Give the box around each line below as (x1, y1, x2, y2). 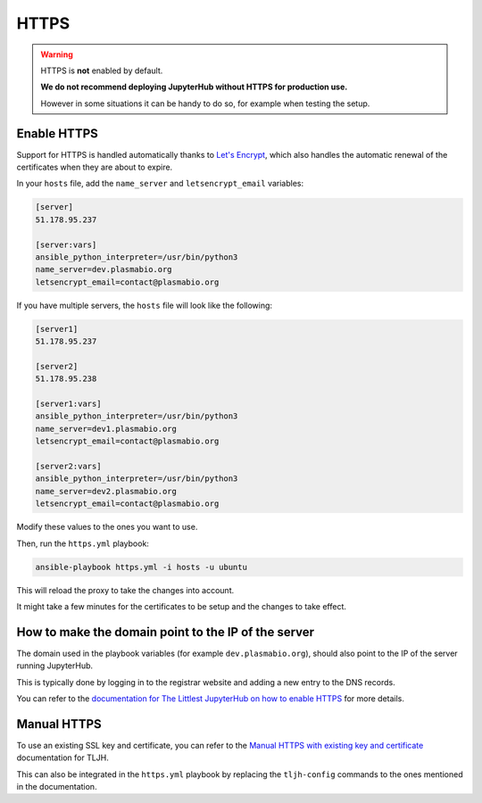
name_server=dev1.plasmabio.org (35, 424, 178, 434)
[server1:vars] (35, 399, 102, 410)
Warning (40, 49, 73, 60)
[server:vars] (35, 239, 97, 250)
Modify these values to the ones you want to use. (16, 522, 198, 533)
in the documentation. (16, 782, 97, 792)
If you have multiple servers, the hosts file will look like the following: (16, 300, 272, 310)
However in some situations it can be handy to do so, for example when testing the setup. (40, 98, 370, 109)
